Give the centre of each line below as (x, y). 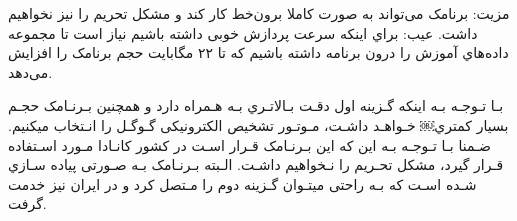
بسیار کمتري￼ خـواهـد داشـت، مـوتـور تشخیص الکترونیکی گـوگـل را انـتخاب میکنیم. (258, 124)
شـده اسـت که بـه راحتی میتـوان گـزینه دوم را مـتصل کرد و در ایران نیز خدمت (242, 183)
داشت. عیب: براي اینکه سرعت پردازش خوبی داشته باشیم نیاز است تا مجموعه (243, 32)
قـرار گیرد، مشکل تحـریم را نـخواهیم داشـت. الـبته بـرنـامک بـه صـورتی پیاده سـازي (256, 164)
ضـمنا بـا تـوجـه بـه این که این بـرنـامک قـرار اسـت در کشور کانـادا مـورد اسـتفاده (249, 144)
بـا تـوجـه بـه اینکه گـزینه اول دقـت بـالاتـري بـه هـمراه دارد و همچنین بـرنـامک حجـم (256, 105)
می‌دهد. (30, 71)
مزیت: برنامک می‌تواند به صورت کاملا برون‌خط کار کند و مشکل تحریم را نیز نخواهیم (259, 13)
